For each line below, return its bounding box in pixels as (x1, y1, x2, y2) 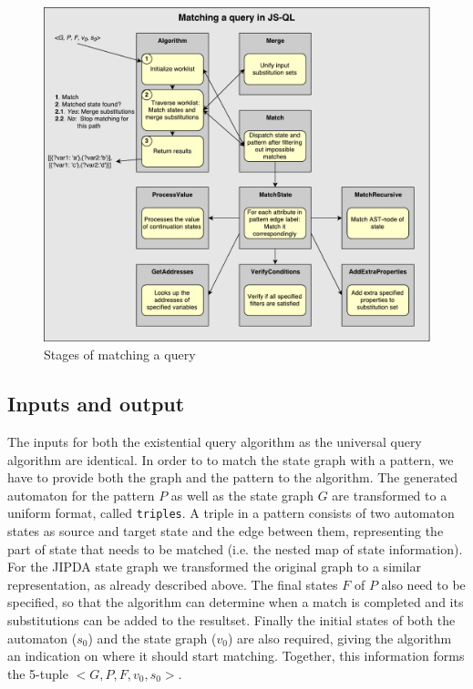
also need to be (381, 574, 466, 593)
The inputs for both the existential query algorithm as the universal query (7, 432, 422, 451)
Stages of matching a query (44, 345, 196, 364)
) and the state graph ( (87, 628, 217, 647)
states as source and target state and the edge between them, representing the (7, 522, 444, 541)
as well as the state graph (170, 485, 314, 504)
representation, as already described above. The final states (7, 574, 338, 593)
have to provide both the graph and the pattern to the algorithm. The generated (7, 468, 458, 487)
